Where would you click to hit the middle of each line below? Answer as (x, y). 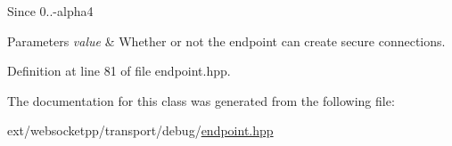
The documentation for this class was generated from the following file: (201, 100)
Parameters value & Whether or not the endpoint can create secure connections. (226, 41)
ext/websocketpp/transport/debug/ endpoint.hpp (140, 130)
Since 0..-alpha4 (50, 11)
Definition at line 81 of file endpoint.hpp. (119, 71)
